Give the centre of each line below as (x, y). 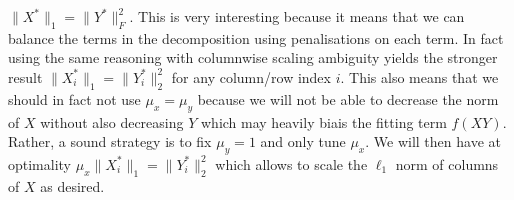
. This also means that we (419, 76)
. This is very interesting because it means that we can (297, 16)
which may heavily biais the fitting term (323, 121)
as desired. (72, 185)
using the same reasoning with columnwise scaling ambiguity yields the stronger (253, 57)
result (25, 76)
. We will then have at (433, 141)
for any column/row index (251, 76)
